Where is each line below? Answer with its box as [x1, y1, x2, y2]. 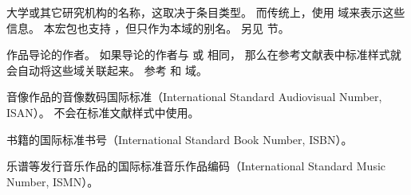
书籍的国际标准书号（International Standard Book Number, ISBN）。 [6, 131, 353, 147]
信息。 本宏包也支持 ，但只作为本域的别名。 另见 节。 [6, 19, 290, 36]
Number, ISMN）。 [6, 173, 99, 189]
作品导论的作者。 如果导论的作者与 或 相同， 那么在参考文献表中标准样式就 [6, 46, 401, 63]
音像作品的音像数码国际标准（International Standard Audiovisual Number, [6, 88, 382, 105]
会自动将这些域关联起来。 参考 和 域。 [6, 61, 207, 78]
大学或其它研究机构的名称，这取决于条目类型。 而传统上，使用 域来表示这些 [6, 4, 405, 20]
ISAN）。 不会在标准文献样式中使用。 [6, 103, 200, 120]
